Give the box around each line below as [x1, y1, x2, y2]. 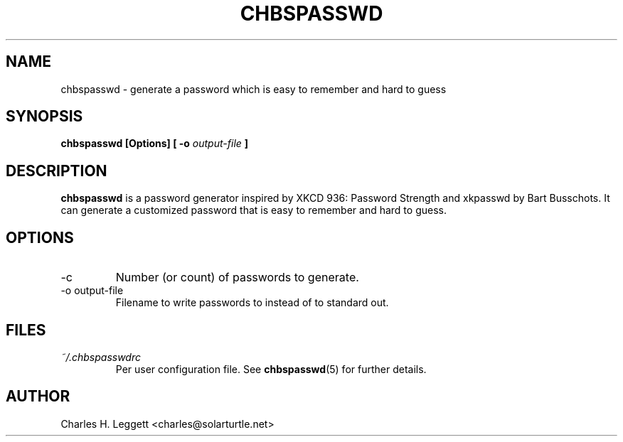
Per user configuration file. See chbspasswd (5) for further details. [115, 362, 427, 375]
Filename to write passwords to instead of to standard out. [115, 296, 389, 309]
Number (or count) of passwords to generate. [115, 270, 359, 285]
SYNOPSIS [6, 107, 83, 126]
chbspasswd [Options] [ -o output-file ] [60, 137, 249, 150]
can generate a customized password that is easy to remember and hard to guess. [60, 204, 447, 217]
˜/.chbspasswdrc [60, 350, 141, 363]
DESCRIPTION [6, 161, 107, 180]
